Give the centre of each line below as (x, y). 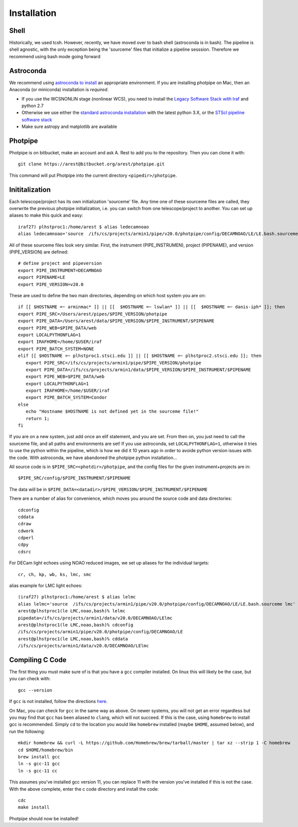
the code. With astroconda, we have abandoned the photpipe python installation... (93, 458)
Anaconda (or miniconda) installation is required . (59, 90)
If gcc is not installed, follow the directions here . (58, 702)
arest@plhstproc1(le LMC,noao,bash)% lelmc (72, 611)
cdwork (26, 531)
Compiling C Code (38, 660)
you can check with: (30, 679)
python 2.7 (33, 106)
